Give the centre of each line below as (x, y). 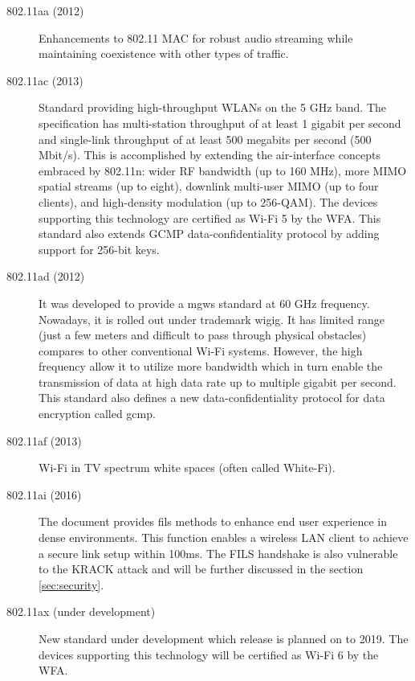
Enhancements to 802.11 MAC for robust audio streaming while (196, 37)
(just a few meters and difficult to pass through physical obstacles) (203, 335)
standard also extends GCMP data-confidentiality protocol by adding (209, 234)
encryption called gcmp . (97, 414)
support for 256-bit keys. (99, 249)
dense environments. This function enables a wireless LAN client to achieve (224, 537)
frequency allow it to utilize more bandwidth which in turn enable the (211, 366)
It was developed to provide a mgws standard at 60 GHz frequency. (204, 303)
